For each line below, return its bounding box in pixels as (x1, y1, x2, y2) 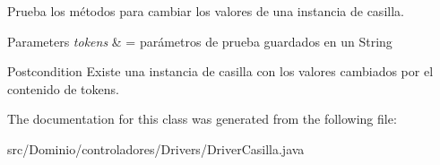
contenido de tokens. (7, 79, 119, 98)
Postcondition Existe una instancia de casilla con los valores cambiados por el (7, 62, 434, 81)
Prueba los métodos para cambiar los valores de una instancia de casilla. (7, 2, 404, 20)
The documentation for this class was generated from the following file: (7, 109, 397, 128)
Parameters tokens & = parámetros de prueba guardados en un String (7, 31, 393, 50)
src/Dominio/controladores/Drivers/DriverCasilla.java (7, 139, 305, 158)
